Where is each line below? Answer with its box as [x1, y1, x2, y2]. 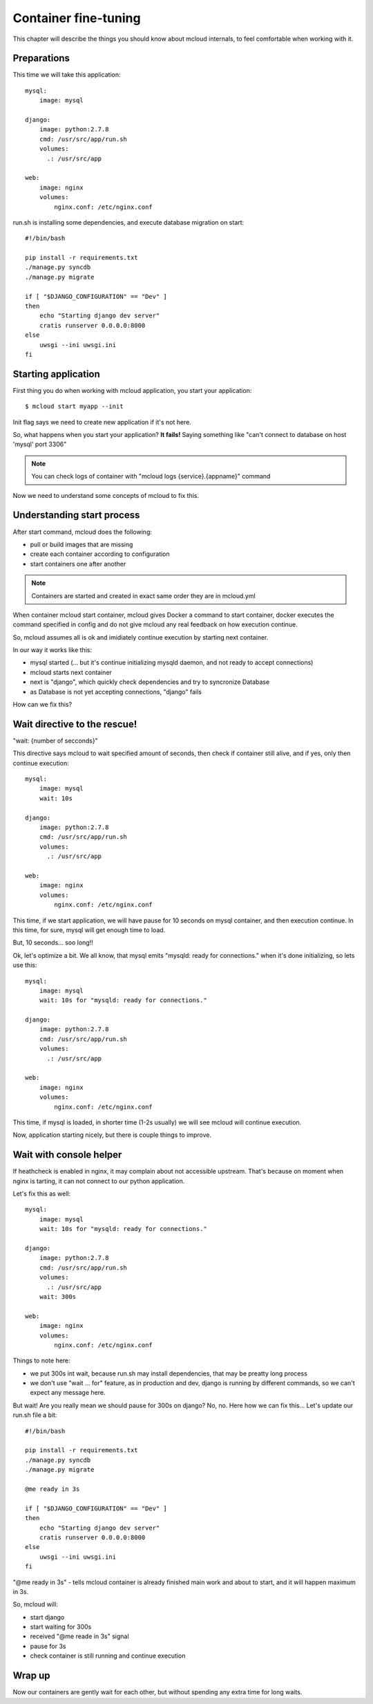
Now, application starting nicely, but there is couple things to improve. [12, 1131, 212, 1139]
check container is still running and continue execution [30, 1651, 186, 1660]
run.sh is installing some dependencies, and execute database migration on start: [12, 218, 245, 226]
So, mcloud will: [12, 1600, 58, 1609]
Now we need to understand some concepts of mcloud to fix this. [12, 491, 200, 499]
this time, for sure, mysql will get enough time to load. [12, 925, 166, 934]
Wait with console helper [12, 1149, 122, 1161]
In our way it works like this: [12, 646, 93, 654]
